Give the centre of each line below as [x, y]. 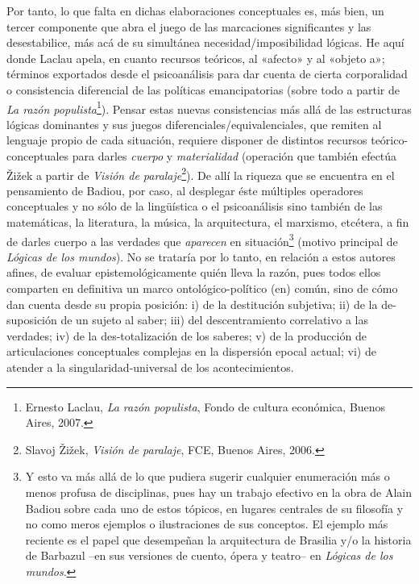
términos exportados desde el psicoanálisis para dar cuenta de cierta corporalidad [207, 74]
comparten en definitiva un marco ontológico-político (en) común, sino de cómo [202, 288]
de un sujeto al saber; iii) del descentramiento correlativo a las [214, 320]
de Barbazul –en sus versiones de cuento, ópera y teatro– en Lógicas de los [209, 555]
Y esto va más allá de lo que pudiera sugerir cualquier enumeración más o [207, 476]
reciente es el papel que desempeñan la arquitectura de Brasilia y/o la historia [218, 539]
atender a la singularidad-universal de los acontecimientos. [150, 367]
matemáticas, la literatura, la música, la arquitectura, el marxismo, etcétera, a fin [208, 222]
